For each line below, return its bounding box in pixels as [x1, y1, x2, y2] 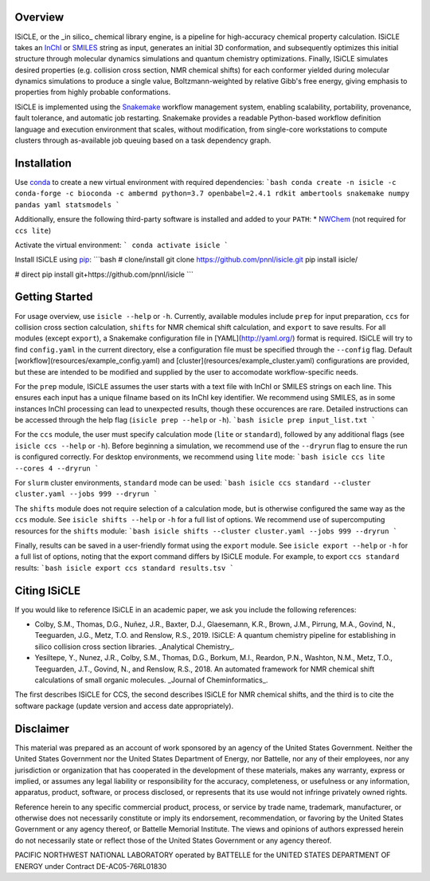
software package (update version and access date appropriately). [14, 701, 234, 710]
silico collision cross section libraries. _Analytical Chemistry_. [34, 642, 235, 651]
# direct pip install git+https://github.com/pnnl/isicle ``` [14, 269, 194, 279]
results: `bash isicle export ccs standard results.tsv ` [14, 563, 235, 572]
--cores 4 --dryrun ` [14, 463, 100, 473]
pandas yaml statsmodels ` [14, 200, 120, 209]
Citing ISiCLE [14, 584, 81, 597]
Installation [14, 156, 72, 170]
